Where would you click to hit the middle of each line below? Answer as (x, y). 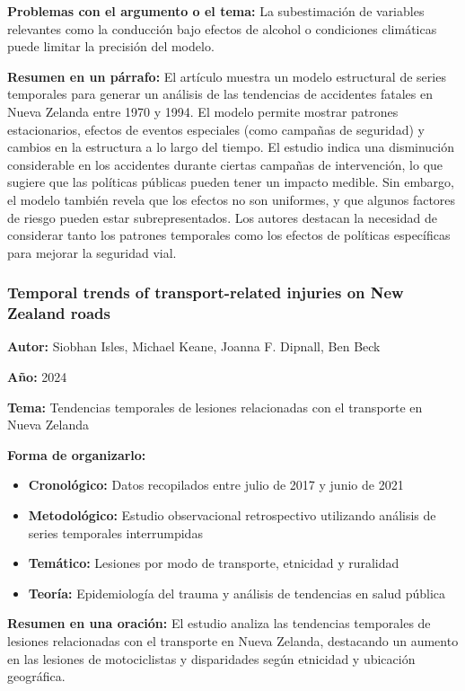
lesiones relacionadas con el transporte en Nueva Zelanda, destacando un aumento (233, 640)
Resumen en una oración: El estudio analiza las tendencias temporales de (219, 623)
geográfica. (36, 676)
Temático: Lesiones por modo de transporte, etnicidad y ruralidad (214, 563)
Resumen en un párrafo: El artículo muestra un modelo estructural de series (227, 76)
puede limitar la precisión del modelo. (111, 46)
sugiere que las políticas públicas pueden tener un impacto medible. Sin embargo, (231, 182)
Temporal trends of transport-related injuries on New (206, 292)
